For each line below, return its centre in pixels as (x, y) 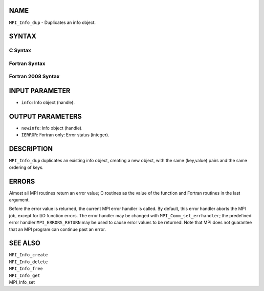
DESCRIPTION (31, 149)
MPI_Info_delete (29, 262)
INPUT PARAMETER (40, 91)
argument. (20, 200)
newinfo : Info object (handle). (52, 128)
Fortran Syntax (27, 63)
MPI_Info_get (25, 275)
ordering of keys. (26, 167)
